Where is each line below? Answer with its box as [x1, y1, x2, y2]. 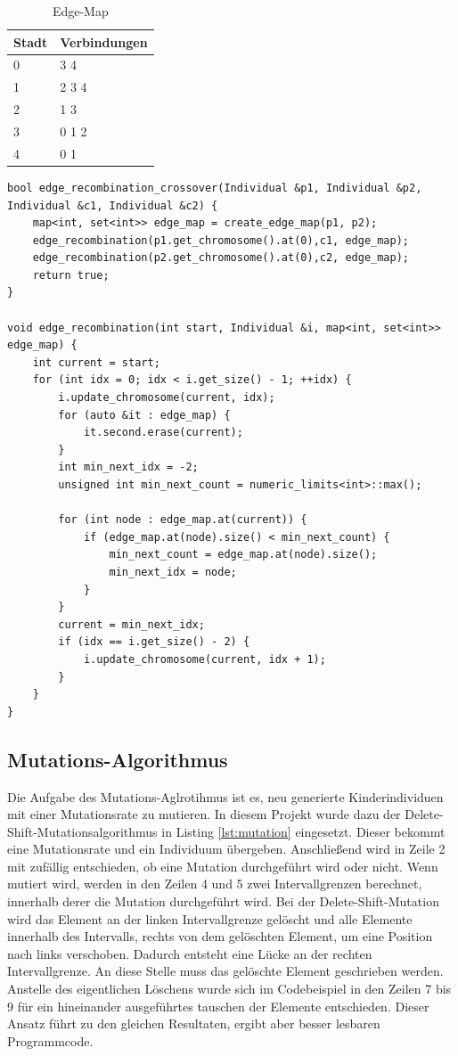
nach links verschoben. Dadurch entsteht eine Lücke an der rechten [7, 944, 372, 962]
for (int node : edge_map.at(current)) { [58, 513, 307, 527]
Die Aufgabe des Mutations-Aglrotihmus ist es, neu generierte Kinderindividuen [7, 787, 444, 806]
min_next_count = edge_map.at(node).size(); [109, 548, 378, 561]
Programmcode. [7, 1031, 94, 1050]
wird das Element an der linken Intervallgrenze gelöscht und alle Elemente [7, 909, 413, 928]
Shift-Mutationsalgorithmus [7, 822, 158, 840]
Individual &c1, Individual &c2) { [7, 199, 218, 212]
